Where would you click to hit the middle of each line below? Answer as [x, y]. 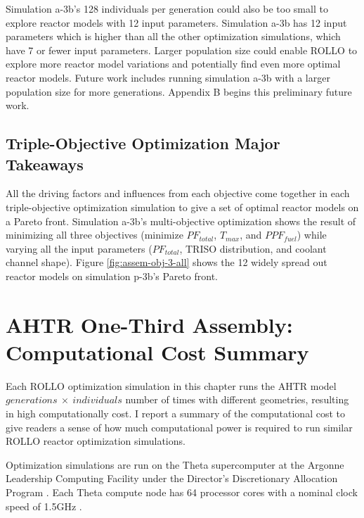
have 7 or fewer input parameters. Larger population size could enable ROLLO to [182, 50]
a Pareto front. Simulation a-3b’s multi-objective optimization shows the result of [181, 221]
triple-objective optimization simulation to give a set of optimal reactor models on [182, 207]
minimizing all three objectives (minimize [95, 235]
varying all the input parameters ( [79, 248]
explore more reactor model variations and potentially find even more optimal [173, 64]
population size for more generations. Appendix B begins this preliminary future [179, 91]
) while [312, 235]
